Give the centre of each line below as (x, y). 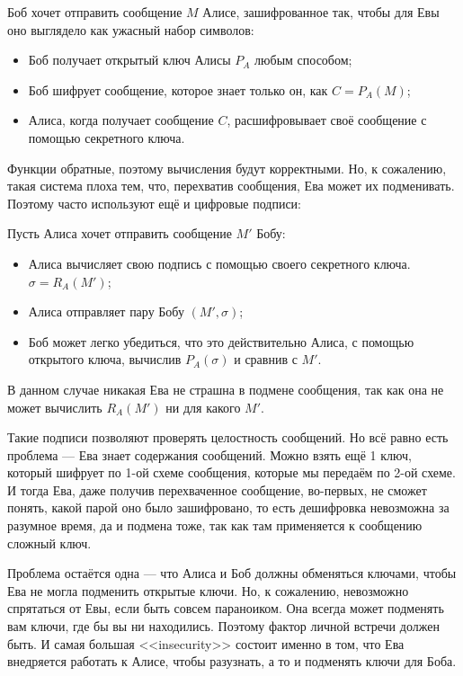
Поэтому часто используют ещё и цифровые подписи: (154, 203)
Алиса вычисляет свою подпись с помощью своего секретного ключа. (219, 263)
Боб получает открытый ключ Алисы (129, 60)
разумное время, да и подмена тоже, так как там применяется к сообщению (215, 525)
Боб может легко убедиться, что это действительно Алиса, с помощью (221, 341)
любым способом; (303, 60)
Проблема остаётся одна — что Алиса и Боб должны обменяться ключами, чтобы (232, 573)
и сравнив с (266, 359)
